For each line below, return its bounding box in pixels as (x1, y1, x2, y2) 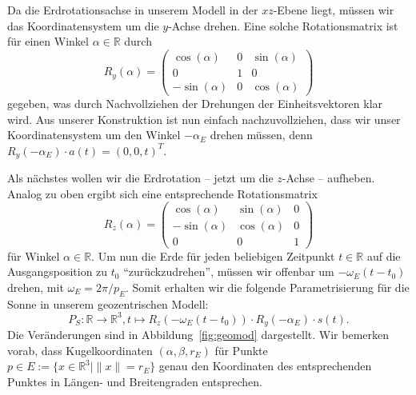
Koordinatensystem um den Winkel (7, 126, 181, 143)
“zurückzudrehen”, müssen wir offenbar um (123, 263, 334, 280)
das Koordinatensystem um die (7, 17, 159, 34)
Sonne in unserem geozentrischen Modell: (7, 295, 209, 312)
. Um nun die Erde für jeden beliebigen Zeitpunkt (91, 247, 335, 264)
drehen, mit (7, 278, 64, 295)
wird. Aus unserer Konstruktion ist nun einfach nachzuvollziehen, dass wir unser (7, 110, 401, 127)
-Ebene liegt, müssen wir (273, 2, 394, 18)
